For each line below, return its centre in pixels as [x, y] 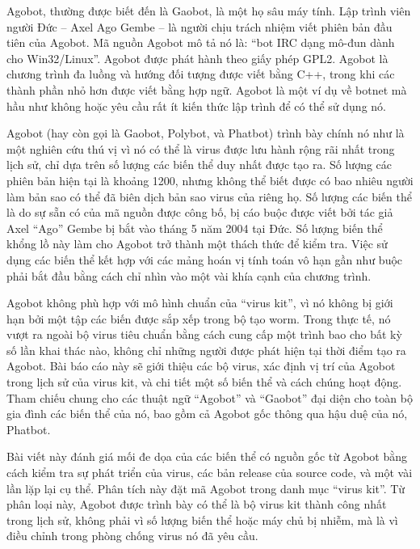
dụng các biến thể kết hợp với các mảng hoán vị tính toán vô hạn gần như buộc [205, 259]
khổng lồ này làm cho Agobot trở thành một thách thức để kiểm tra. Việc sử [197, 244]
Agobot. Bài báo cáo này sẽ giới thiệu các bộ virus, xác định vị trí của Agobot [201, 366]
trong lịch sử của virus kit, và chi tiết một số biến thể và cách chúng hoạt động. [204, 382]
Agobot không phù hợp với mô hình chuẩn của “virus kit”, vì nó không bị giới [200, 303]
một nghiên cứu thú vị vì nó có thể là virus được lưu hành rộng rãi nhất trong [201, 148]
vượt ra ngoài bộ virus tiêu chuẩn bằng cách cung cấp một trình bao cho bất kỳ [204, 334]
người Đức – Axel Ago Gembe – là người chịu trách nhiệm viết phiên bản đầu [199, 26]
